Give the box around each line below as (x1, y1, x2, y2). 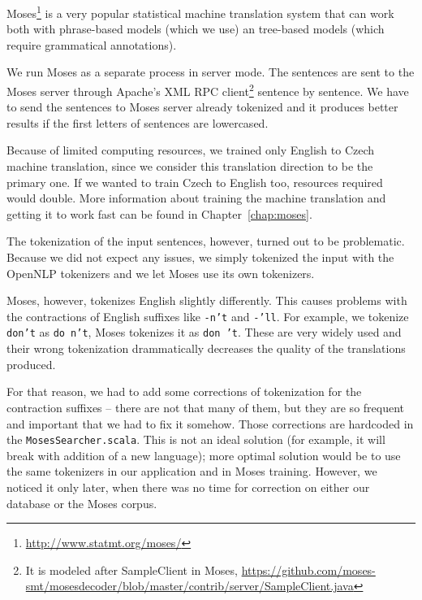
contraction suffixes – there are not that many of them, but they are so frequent (6, 398, 405, 415)
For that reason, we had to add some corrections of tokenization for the (6, 383, 362, 400)
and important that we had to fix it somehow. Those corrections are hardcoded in (6, 415, 414, 432)
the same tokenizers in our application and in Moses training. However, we (6, 463, 377, 480)
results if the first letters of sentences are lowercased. (6, 114, 269, 131)
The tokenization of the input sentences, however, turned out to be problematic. (6, 233, 405, 250)
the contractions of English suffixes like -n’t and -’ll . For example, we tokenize (6, 307, 409, 324)
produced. (6, 355, 56, 372)
